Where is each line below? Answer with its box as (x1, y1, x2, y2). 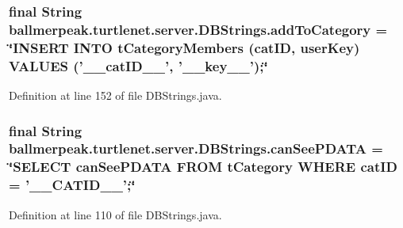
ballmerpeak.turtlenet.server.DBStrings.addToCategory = (9, 19, 388, 39)
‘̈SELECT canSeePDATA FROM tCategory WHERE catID (9, 157, 397, 177)
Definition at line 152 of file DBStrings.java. (9, 86, 222, 103)
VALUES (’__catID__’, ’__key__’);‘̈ (9, 55, 268, 75)
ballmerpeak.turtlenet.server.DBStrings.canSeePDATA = (9, 139, 383, 158)
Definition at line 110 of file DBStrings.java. (9, 206, 222, 222)
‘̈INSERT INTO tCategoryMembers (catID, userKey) (9, 37, 360, 57)
